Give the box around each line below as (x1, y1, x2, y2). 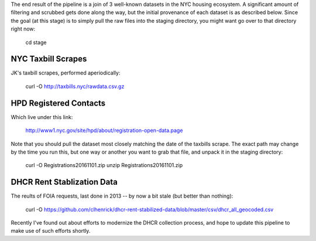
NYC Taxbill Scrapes (11, 54, 87, 64)
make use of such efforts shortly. (11, 228, 91, 235)
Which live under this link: (11, 113, 73, 120)
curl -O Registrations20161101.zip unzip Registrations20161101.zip (25, 162, 183, 169)
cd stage (25, 39, 47, 46)
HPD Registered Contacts (11, 98, 106, 108)
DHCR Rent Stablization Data (11, 177, 118, 187)
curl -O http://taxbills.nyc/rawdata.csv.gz (25, 83, 125, 90)
